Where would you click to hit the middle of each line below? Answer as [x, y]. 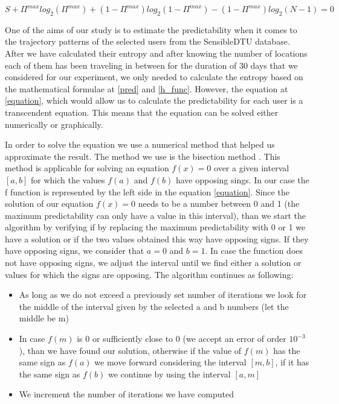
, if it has [292, 362]
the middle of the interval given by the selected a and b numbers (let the [154, 306]
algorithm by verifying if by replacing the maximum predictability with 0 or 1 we [155, 227]
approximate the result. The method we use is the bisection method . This [143, 156]
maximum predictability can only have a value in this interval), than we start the [156, 215]
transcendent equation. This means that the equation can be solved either [142, 112]
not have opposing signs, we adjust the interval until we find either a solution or [153, 263]
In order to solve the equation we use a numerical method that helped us [140, 144]
